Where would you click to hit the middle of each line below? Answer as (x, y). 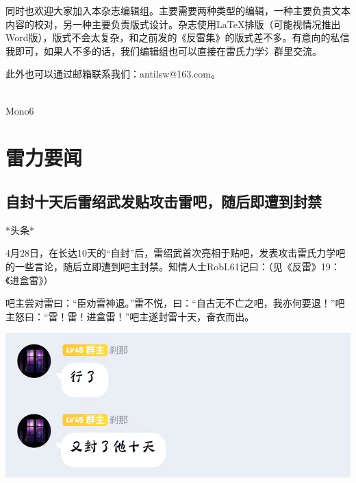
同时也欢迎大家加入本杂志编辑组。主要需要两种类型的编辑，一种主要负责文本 (178, 10)
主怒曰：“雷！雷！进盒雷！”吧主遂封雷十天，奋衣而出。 (130, 316)
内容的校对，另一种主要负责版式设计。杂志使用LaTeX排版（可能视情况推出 (173, 24)
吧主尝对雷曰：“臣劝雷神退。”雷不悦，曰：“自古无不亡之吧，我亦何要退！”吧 (175, 303)
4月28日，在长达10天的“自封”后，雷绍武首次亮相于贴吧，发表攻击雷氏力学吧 (176, 253)
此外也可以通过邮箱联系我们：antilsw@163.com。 (113, 74)
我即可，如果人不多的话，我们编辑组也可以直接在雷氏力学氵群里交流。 (164, 50)
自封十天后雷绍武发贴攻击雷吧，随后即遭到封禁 (164, 201)
